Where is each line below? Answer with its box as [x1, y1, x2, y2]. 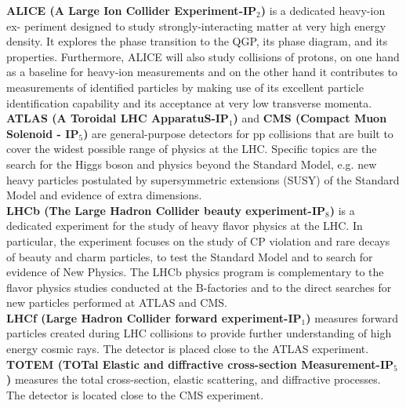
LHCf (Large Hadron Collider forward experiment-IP [6, 309, 302, 326]
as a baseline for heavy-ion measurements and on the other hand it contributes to [6, 64, 398, 80]
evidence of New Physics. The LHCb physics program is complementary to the [6, 264, 384, 280]
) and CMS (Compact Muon [233, 110, 387, 126]
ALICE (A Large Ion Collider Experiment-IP [6, 2, 257, 18]
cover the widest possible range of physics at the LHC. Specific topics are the [6, 140, 377, 157]
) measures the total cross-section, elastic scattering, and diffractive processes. [6, 371, 381, 388]
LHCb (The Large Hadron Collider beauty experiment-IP [6, 202, 326, 218]
